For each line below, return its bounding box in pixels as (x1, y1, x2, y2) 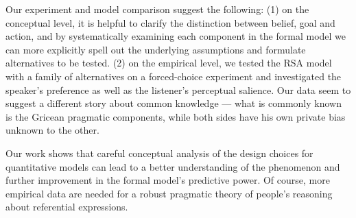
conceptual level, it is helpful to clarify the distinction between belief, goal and (5, 15, 335, 29)
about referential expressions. (5, 199, 128, 214)
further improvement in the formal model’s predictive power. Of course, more (5, 173, 330, 187)
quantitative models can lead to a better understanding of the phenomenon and (5, 159, 340, 173)
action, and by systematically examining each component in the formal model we (5, 29, 346, 43)
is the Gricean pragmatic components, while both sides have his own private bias (5, 109, 346, 123)
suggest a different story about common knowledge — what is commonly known (5, 96, 342, 110)
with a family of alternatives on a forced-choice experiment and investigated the (5, 69, 342, 83)
